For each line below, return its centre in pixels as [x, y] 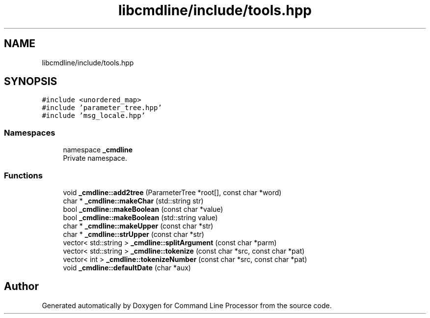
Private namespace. [95, 158]
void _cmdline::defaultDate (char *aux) [127, 267]
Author [21, 287]
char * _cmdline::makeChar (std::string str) [133, 201]
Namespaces [30, 132]
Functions [23, 175]
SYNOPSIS [31, 82]
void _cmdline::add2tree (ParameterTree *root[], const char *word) [172, 192]
